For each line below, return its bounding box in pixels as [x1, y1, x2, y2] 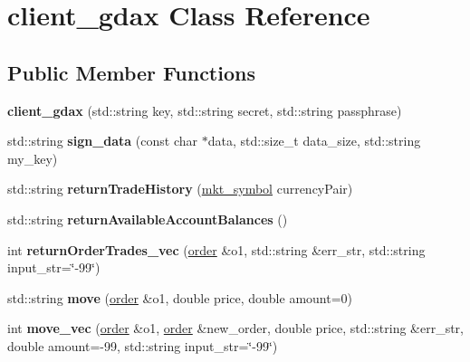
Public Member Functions [7, 58, 255, 86]
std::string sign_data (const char [7, 131, 197, 150]
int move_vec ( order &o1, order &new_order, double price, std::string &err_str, [7, 319, 465, 338]
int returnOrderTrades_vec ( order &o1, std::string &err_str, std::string [7, 240, 426, 259]
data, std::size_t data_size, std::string [207, 131, 421, 150]
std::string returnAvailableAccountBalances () [7, 209, 288, 228]
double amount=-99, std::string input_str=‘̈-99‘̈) [7, 336, 278, 355]
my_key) [7, 148, 58, 167]
